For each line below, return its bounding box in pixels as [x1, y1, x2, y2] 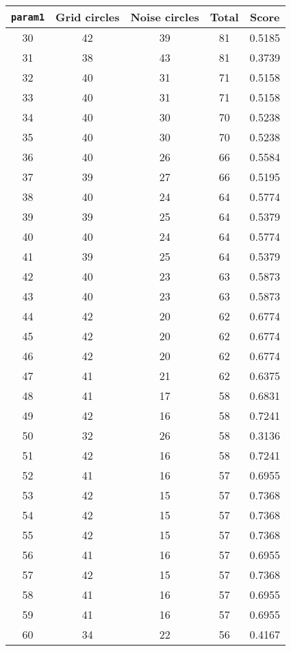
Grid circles [55, 9, 120, 25]
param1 [11, 11, 45, 23]
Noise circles [130, 9, 199, 25]
